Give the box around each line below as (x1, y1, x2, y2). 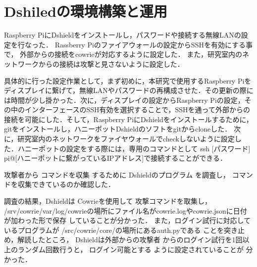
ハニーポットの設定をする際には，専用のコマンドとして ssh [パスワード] (17, 143, 251, 153)
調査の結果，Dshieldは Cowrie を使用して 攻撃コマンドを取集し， (4, 196, 212, 206)
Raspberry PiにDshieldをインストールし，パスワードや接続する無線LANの (4, 30, 241, 40)
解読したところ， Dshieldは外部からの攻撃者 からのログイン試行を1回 (17, 234, 243, 245)
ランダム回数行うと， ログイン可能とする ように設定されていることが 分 (17, 244, 253, 254)
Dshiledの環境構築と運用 (4, 1, 167, 21)
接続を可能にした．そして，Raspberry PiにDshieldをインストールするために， (4, 114, 253, 124)
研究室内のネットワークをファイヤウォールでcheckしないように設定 (17, 133, 235, 144)
